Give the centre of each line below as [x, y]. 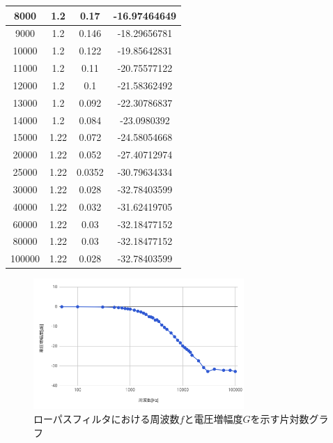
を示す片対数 [280, 419]
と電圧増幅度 [214, 419]
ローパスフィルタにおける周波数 [107, 419]
